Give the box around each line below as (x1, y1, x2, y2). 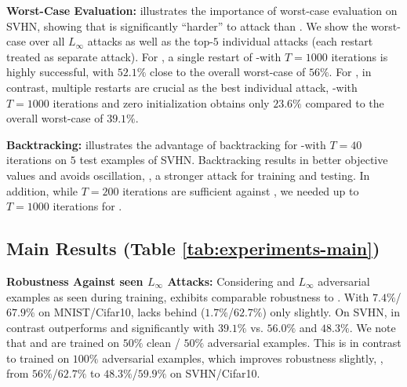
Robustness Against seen (6, 272, 144, 289)
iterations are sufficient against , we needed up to (122, 182, 359, 199)
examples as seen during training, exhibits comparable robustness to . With (6, 288, 369, 305)
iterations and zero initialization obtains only (53, 94, 270, 111)
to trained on (6, 349, 70, 366)
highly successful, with (6, 64, 114, 80)
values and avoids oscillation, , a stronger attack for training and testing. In (6, 166, 370, 183)
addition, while (6, 182, 78, 199)
